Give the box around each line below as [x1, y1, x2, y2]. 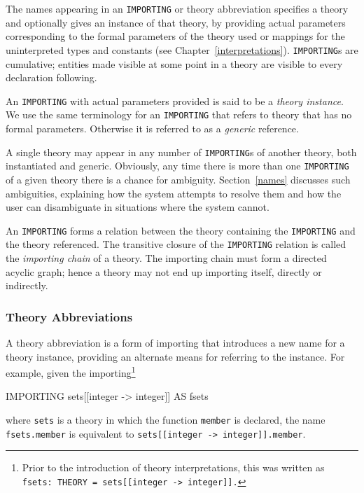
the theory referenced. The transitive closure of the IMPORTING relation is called [6, 237, 346, 251]
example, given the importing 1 [6, 363, 136, 380]
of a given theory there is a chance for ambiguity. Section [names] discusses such [6, 172, 351, 186]
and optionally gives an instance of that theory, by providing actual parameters [6, 15, 346, 29]
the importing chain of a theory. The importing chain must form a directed [6, 251, 327, 265]
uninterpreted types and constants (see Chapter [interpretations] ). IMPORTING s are [6, 42, 358, 57]
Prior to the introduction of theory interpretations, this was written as [22, 460, 325, 475]
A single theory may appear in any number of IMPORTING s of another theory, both [6, 144, 357, 159]
